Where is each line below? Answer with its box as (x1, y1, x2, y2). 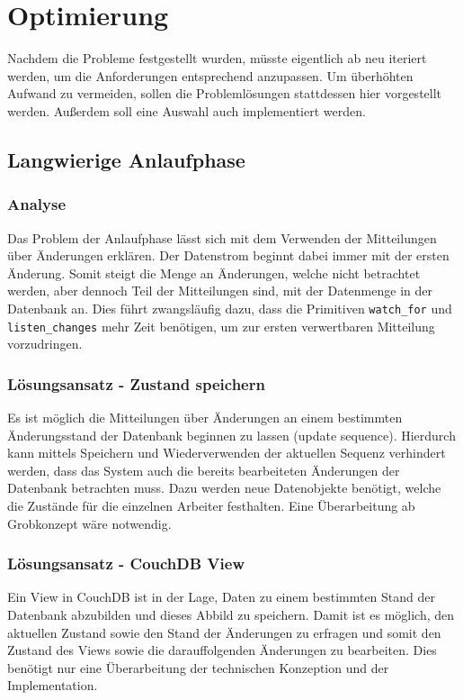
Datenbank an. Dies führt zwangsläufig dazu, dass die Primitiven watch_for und (7, 298, 452, 317)
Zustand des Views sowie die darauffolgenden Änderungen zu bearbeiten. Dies (7, 641, 437, 659)
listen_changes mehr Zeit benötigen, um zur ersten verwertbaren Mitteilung (7, 316, 435, 335)
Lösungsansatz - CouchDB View (7, 552, 245, 575)
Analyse (7, 193, 67, 215)
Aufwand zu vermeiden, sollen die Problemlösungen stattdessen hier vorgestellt (7, 84, 442, 103)
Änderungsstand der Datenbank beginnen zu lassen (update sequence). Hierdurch (7, 425, 456, 444)
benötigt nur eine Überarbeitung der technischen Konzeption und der (7, 658, 389, 677)
